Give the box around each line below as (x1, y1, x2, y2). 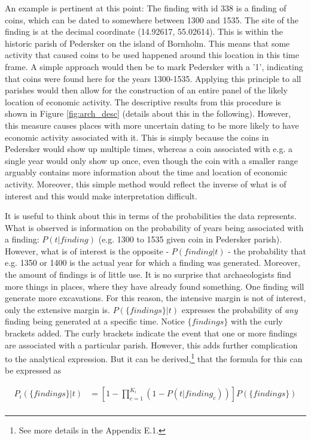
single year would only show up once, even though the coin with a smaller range (5, 154, 298, 166)
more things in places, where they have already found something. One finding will (5, 280, 304, 292)
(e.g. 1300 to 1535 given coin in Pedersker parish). (98, 233, 282, 245)
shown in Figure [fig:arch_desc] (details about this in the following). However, (5, 107, 291, 120)
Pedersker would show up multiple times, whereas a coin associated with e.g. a (5, 142, 292, 155)
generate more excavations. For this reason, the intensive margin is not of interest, (5, 292, 306, 304)
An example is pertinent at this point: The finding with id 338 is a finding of (5, 2, 286, 14)
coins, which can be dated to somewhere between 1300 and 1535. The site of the (5, 13, 298, 26)
